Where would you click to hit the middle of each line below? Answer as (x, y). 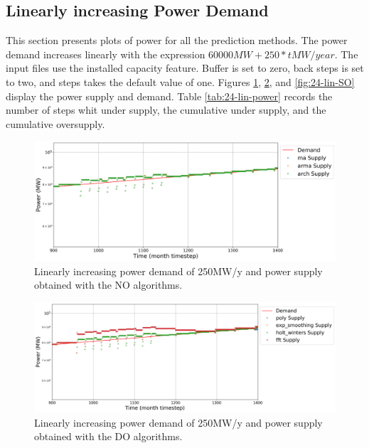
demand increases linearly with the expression (106, 54)
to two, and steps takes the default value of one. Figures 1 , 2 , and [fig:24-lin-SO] (180, 81)
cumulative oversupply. (55, 123)
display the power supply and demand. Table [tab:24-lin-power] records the (169, 96)
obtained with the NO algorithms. (108, 285)
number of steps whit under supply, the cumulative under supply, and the (166, 110)
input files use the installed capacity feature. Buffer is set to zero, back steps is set (185, 68)
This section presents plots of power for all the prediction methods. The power (177, 40)
